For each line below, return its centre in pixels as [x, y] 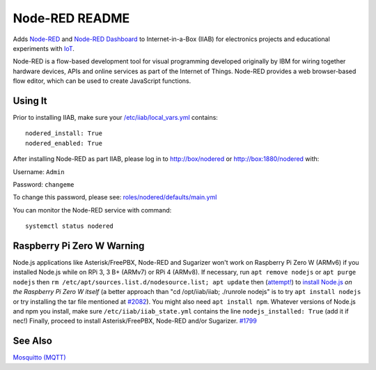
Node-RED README [71, 18]
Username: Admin [39, 171]
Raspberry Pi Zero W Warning [79, 246]
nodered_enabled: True [64, 143]
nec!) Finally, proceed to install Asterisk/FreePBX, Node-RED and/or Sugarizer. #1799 [135, 321]
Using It [30, 101]
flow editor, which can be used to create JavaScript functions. [102, 81]
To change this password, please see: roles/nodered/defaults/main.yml [115, 197]
